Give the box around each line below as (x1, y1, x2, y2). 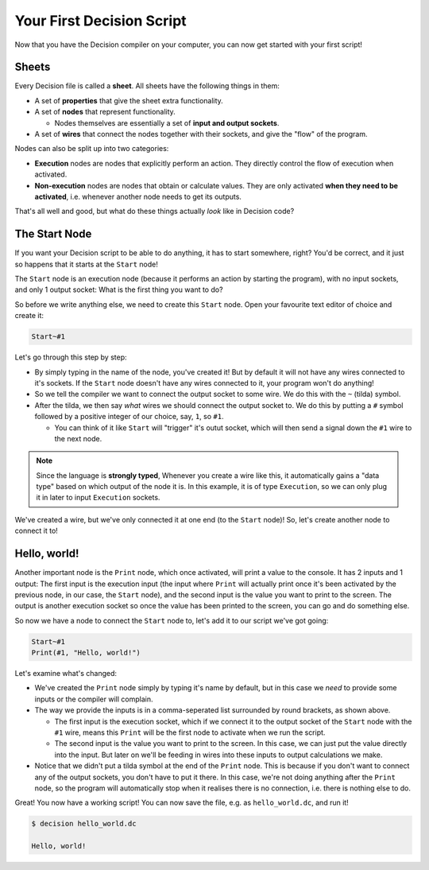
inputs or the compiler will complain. (34, 694, 153, 704)
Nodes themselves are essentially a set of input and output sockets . (54, 118, 280, 127)
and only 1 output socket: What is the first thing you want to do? (14, 285, 223, 294)
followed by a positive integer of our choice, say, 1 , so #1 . (34, 412, 224, 421)
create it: (14, 311, 44, 320)
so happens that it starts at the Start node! (14, 259, 158, 269)
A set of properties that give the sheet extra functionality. (34, 95, 224, 105)
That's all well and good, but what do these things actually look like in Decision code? (14, 207, 295, 216)
